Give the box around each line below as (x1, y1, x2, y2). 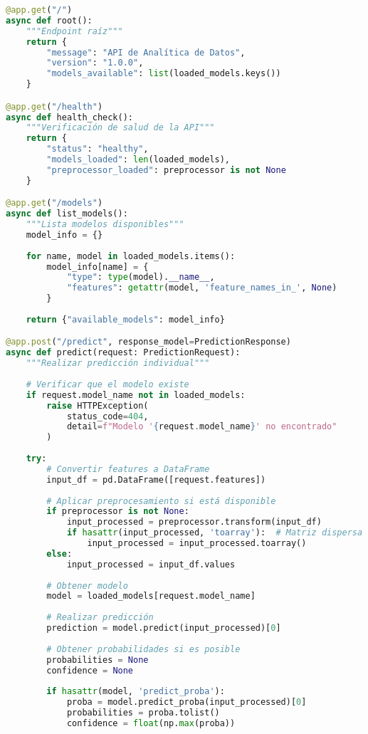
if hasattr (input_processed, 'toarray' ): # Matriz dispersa (66, 528, 363, 538)
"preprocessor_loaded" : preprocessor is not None (46, 164, 286, 175)
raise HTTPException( (46, 400, 149, 411)
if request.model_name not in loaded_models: (26, 389, 246, 400)
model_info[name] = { (46, 261, 149, 272)
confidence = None (46, 665, 134, 676)
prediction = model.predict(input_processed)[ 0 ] (46, 623, 281, 634)
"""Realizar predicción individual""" (26, 358, 210, 369)
